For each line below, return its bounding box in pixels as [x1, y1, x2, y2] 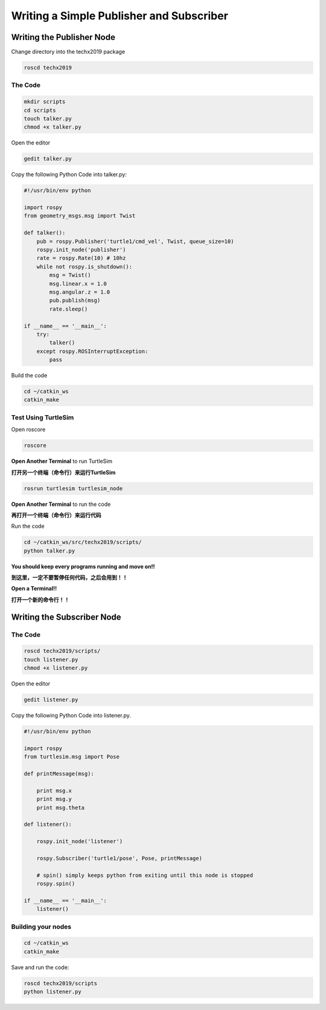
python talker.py [24, 547, 75, 554]
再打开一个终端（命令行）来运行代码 [11, 511, 101, 519]
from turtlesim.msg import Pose [24, 753, 120, 760]
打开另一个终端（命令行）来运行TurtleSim [11, 468, 116, 476]
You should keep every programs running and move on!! [11, 563, 155, 570]
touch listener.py [24, 656, 78, 663]
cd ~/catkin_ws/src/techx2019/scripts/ [24, 539, 142, 546]
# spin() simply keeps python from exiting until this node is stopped [36, 872, 254, 879]
